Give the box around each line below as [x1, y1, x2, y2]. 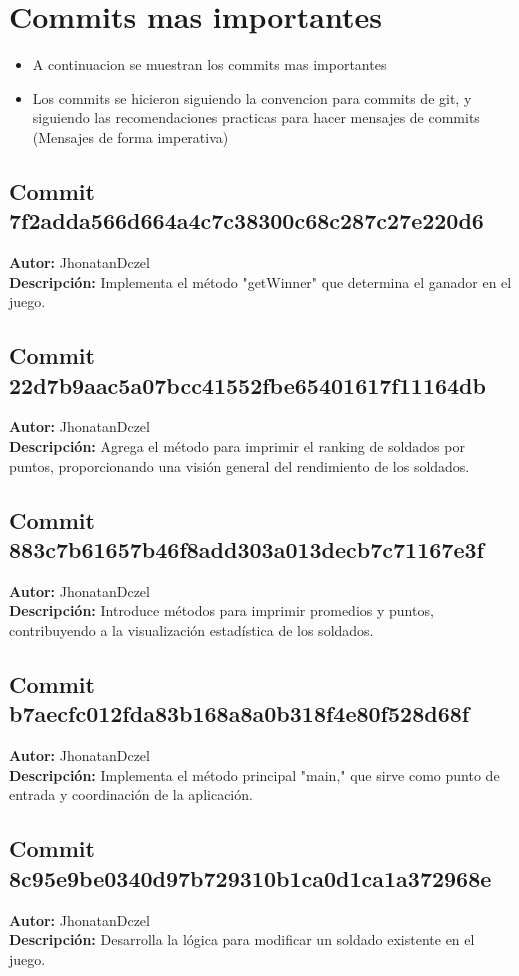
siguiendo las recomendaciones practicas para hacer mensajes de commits [32, 107, 480, 128]
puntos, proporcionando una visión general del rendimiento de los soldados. [9, 455, 470, 476]
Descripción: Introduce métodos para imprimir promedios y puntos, [9, 600, 434, 621]
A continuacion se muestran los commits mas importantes [32, 54, 387, 75]
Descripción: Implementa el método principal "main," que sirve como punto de [9, 764, 500, 785]
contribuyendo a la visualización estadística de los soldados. [9, 620, 374, 641]
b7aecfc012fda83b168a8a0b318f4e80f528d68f [9, 698, 470, 729]
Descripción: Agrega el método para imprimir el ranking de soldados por [9, 436, 465, 457]
